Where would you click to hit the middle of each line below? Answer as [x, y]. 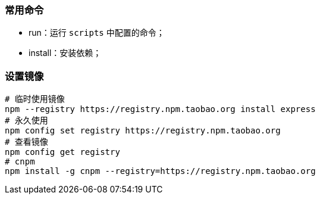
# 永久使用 [26, 121]
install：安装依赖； [65, 53]
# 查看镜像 [26, 142]
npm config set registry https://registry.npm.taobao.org [143, 131]
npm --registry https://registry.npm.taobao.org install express [160, 109]
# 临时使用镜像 [35, 99]
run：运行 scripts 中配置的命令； [97, 33]
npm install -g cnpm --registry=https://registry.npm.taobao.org [160, 171]
